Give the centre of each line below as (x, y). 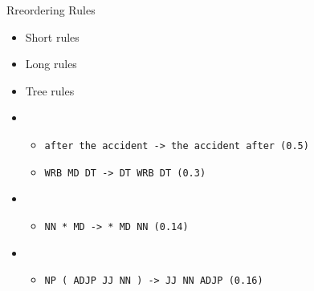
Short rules (52, 36)
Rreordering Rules (51, 10)
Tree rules (50, 90)
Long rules (51, 64)
